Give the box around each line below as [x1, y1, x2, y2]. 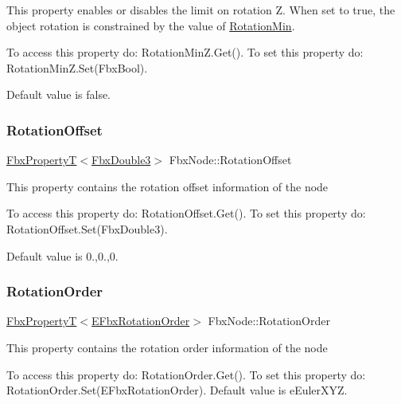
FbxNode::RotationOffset [169, 151, 292, 168]
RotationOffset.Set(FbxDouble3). [6, 220, 168, 237]
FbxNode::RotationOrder [208, 312, 330, 329]
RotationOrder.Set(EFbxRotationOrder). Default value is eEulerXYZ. [6, 382, 348, 398]
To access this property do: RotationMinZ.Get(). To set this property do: [6, 44, 364, 61]
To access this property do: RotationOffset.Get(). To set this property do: [6, 205, 366, 222]
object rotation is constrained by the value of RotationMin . [6, 17, 295, 33]
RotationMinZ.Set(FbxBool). [6, 59, 148, 76]
